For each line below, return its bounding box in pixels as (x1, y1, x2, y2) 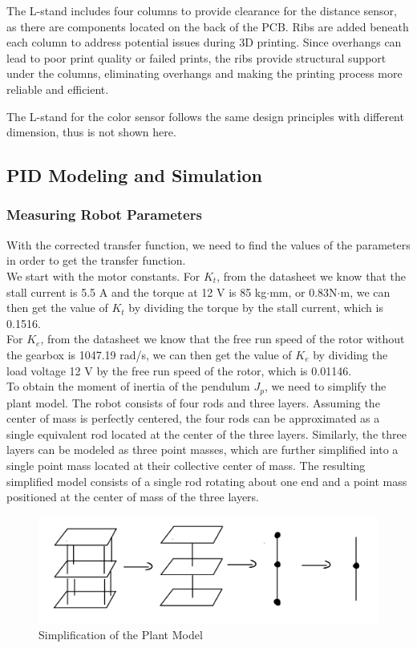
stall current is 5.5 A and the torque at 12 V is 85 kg (6, 283, 267, 300)
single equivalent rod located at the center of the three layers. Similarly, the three (6, 425, 407, 442)
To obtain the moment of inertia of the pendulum (6, 378, 250, 395)
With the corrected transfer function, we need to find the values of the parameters (6, 236, 411, 253)
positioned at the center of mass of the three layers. (6, 488, 259, 505)
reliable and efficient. (6, 80, 109, 97)
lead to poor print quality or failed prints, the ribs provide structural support (6, 49, 387, 66)
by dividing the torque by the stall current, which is (128, 299, 383, 316)
